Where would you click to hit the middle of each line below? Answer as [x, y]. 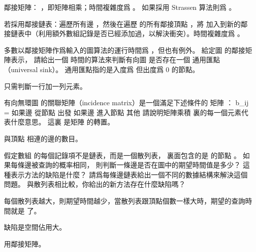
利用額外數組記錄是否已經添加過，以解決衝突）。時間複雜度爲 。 [141, 33]
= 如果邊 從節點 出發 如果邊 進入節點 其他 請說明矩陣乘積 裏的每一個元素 [123, 112]
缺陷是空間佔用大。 [35, 227]
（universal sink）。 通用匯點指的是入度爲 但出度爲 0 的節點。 [102, 69]
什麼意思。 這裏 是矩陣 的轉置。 [62, 122]
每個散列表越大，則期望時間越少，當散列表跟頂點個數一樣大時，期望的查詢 [125, 200]
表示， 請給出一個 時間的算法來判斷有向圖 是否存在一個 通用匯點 [115, 60]
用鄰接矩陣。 [25, 243]
